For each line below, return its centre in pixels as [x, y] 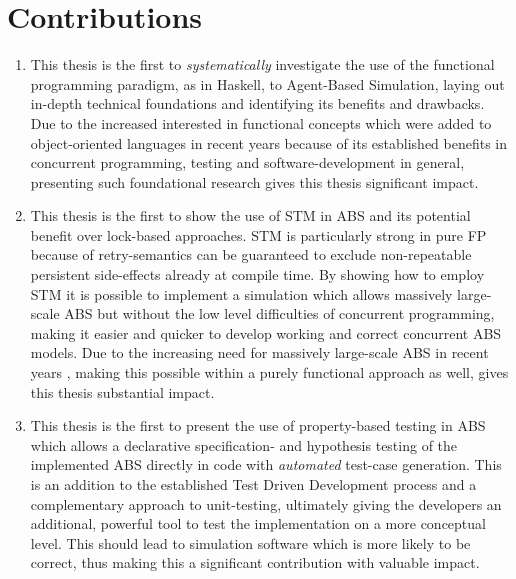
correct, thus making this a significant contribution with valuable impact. [255, 562]
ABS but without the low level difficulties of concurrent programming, [279, 313]
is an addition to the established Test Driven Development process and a [253, 484]
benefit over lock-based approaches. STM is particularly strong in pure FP [258, 234]
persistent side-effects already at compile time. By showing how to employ [257, 274]
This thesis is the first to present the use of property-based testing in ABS [258, 425]
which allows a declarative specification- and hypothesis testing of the [244, 444]
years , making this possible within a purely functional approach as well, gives [269, 372]
